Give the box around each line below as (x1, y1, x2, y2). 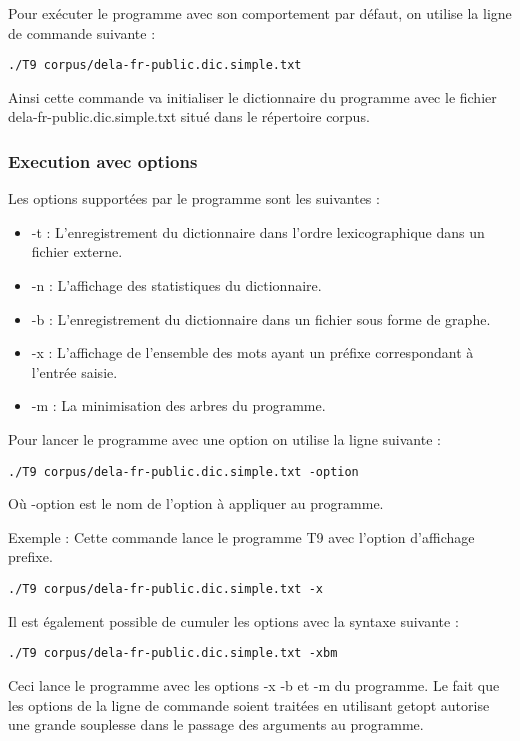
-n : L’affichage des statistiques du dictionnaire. (31, 275, 322, 296)
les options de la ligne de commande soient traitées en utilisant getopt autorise (8, 694, 490, 715)
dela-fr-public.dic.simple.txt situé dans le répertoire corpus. (8, 106, 370, 127)
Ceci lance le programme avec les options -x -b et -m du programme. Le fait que (8, 674, 500, 695)
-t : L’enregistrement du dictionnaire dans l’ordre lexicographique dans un (31, 221, 485, 242)
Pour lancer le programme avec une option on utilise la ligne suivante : (8, 429, 441, 449)
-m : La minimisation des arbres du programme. (31, 395, 326, 416)
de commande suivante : (8, 22, 156, 43)
